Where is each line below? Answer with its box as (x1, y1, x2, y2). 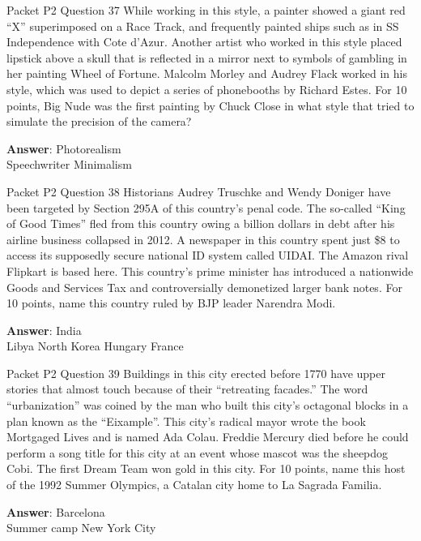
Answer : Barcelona (6, 503, 105, 520)
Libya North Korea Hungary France (6, 337, 184, 354)
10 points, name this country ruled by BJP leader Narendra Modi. (6, 294, 336, 311)
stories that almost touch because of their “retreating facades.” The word (6, 380, 368, 397)
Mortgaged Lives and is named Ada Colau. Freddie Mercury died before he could (6, 428, 409, 445)
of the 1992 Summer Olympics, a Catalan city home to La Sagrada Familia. (6, 476, 382, 493)
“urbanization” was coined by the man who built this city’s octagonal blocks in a (6, 397, 409, 414)
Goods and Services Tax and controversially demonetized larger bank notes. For (6, 278, 402, 295)
